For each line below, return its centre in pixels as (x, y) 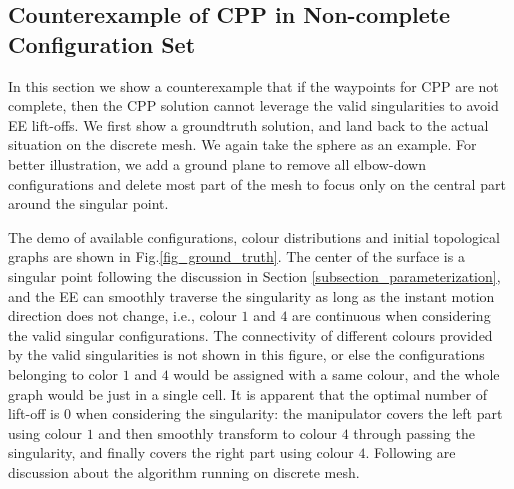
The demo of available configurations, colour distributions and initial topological (254, 236)
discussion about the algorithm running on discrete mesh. (184, 471)
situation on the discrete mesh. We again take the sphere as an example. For (242, 144)
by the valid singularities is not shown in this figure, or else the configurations (246, 354)
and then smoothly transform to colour (218, 432)
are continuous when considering (391, 315)
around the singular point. (88, 203)
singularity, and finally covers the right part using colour (181, 452)
